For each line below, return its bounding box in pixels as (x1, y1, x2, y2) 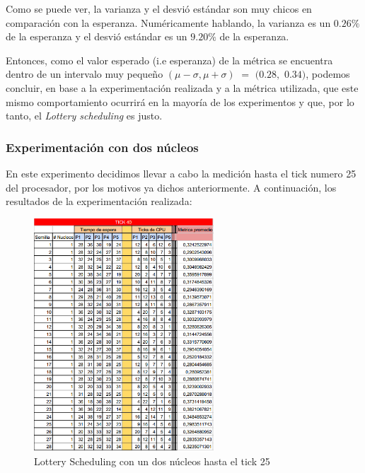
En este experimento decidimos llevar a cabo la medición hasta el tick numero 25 (6, 165, 357, 180)
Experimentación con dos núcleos (6, 138, 199, 156)
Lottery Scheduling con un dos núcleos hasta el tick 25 (34, 453, 270, 468)
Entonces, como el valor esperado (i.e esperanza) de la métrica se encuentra (6, 52, 333, 67)
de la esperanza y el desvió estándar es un (6, 29, 187, 44)
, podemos (306, 66, 350, 81)
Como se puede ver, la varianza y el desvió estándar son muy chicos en (6, 1, 312, 16)
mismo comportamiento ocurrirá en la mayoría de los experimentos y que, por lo (6, 94, 354, 109)
